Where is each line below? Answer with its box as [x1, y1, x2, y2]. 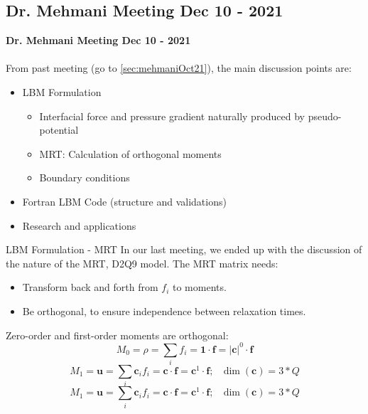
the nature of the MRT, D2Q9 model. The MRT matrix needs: [6, 255, 278, 270]
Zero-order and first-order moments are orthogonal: [6, 327, 229, 342]
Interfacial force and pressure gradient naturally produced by [39, 108, 305, 123]
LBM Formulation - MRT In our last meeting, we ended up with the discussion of [6, 242, 362, 257]
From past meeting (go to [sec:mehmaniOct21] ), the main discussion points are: [6, 60, 352, 75]
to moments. [172, 280, 227, 294]
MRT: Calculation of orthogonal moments [39, 146, 222, 161]
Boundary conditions [39, 170, 130, 185]
